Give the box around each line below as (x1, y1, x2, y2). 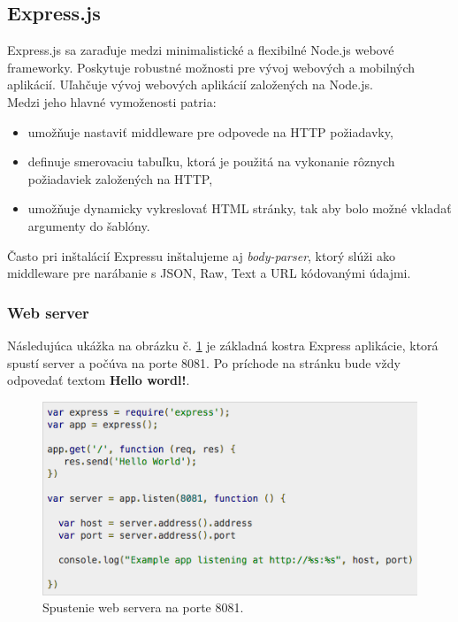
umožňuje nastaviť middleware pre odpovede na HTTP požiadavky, (27, 122, 393, 141)
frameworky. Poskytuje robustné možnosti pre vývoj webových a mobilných (7, 58, 416, 76)
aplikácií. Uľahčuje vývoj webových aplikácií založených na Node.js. (7, 75, 373, 94)
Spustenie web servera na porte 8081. (42, 598, 244, 617)
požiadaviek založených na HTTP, (27, 169, 213, 188)
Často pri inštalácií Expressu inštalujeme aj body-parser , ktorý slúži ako (7, 246, 395, 265)
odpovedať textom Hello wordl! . (7, 371, 190, 389)
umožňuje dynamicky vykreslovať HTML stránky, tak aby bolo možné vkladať (27, 199, 452, 218)
